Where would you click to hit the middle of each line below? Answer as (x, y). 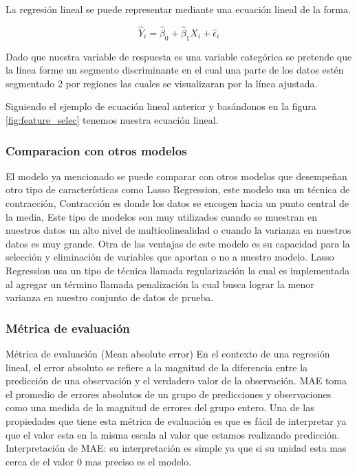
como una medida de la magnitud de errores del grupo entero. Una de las (160, 407)
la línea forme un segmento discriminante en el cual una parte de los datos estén (175, 70)
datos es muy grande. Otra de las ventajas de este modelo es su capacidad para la (178, 243)
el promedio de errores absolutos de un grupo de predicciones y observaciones (169, 394)
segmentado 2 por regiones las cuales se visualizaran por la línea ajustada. (162, 83)
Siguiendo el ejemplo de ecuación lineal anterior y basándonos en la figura (161, 106)
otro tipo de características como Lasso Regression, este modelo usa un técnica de (178, 189)
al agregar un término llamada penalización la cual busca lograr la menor (160, 284)
